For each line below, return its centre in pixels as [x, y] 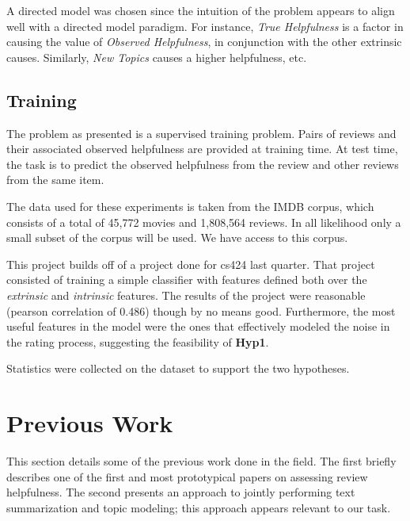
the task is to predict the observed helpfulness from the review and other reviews [203, 164]
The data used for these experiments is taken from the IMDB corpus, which [190, 206]
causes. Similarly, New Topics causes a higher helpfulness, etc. [157, 57]
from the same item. [55, 180]
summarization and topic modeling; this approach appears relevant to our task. [199, 507]
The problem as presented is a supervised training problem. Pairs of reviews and [201, 133]
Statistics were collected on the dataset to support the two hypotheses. [178, 368]
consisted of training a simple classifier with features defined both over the [187, 280]
